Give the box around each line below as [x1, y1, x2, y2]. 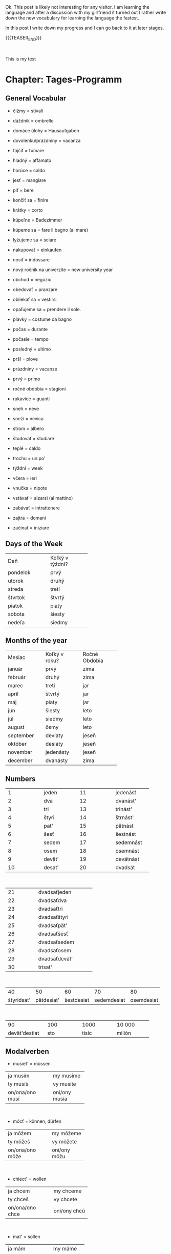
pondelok [8, 569, 31, 576]
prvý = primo [12, 376, 40, 382]
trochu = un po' [12, 455, 46, 461]
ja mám [8, 1245, 26, 1252]
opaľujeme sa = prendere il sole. [12, 306, 81, 312]
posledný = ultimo [12, 346, 51, 352]
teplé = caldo [12, 445, 41, 451]
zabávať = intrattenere [12, 505, 60, 511]
